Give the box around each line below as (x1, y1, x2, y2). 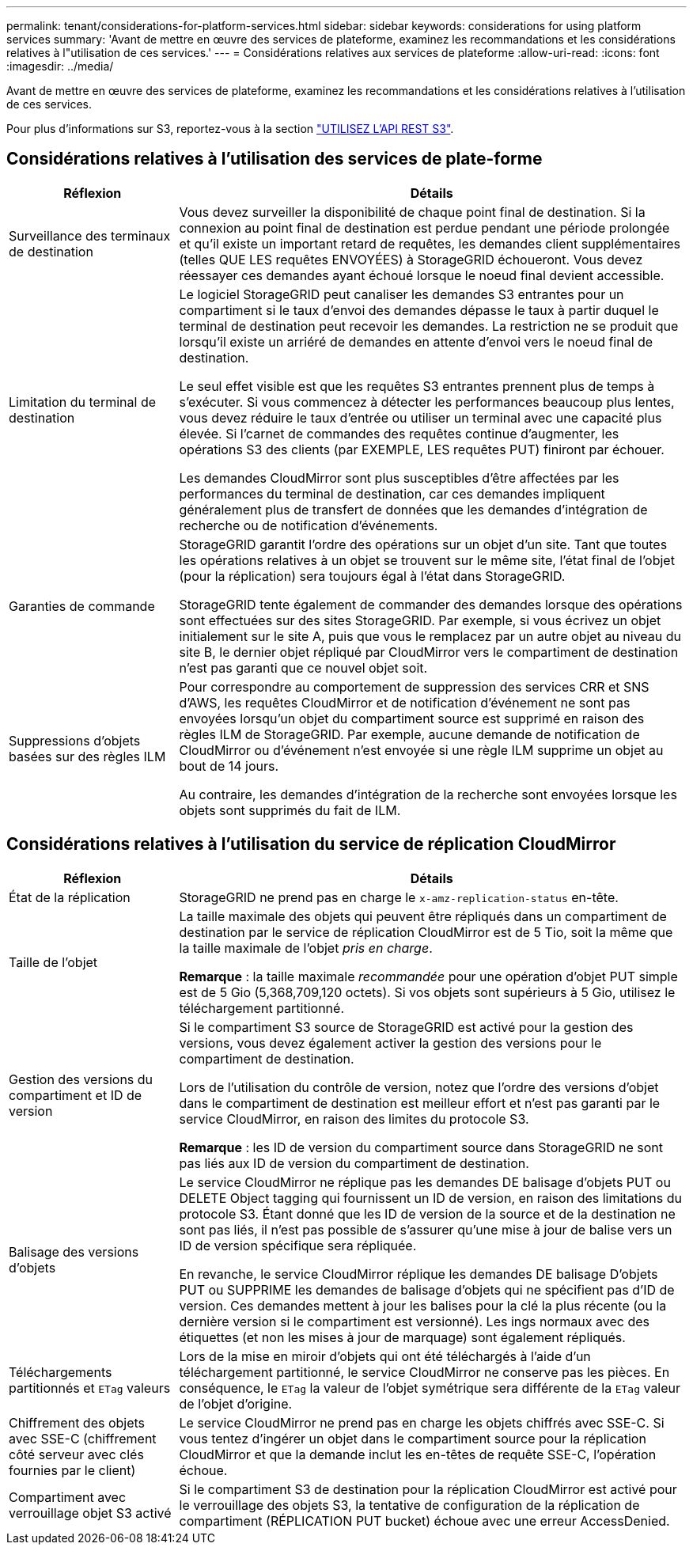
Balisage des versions (9, 1243, 139, 1260)
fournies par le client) (9, 1462, 136, 1478)
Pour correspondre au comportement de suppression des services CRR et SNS (179, 678, 649, 695)
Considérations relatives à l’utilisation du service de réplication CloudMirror (6, 834, 616, 855)
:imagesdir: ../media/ (6, 59, 114, 73)
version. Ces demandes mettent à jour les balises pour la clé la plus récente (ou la (179, 1297, 667, 1314)
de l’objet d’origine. (179, 1395, 293, 1412)
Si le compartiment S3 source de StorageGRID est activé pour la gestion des (179, 1018, 634, 1035)
